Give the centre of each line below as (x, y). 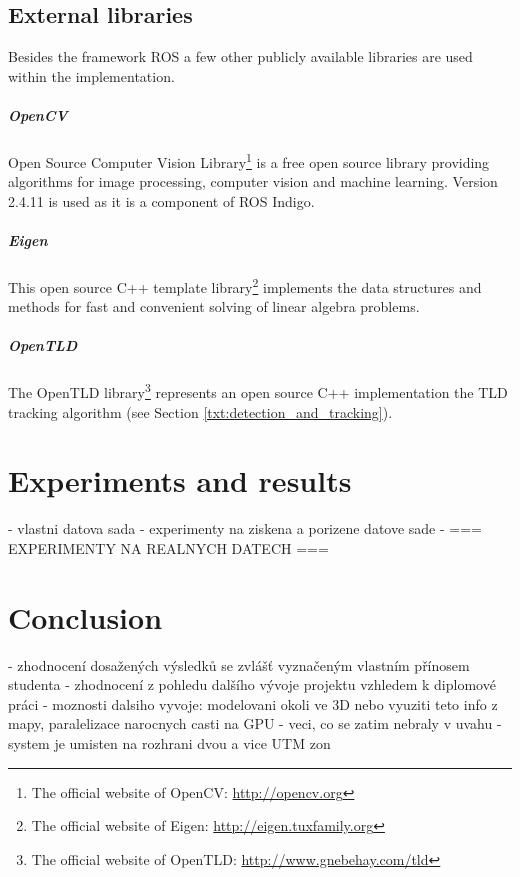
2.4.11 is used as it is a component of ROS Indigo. (161, 200)
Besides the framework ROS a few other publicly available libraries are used (240, 56)
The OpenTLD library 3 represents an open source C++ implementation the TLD (258, 391)
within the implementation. (91, 75)
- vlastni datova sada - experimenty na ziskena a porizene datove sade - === (245, 528)
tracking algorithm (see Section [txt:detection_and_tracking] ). (200, 411)
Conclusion (85, 616)
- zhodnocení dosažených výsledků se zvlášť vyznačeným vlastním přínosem (239, 664)
